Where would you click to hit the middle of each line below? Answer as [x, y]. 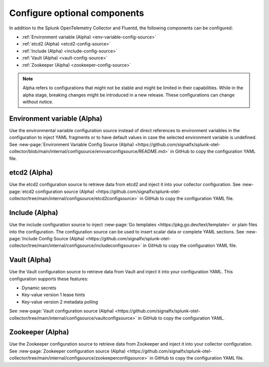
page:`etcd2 [22, 191]
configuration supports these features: [49, 279]
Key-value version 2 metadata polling [60, 302]
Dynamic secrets [39, 288]
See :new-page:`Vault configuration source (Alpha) [62, 311]
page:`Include [23, 238]
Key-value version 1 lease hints [53, 295]
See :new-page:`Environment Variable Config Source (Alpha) [72, 144]
